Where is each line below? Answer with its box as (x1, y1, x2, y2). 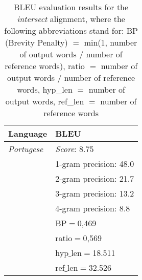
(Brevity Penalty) (5, 36, 68, 48)
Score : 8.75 (55, 143, 94, 155)
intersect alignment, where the (17, 13, 125, 25)
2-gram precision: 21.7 (55, 173, 134, 184)
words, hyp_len (17, 83, 73, 95)
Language (8, 127, 48, 139)
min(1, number (84, 36, 137, 48)
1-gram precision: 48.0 (55, 158, 134, 169)
